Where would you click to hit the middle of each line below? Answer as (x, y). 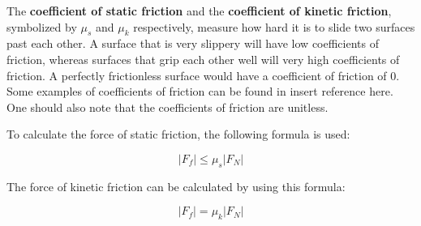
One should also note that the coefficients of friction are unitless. (168, 107)
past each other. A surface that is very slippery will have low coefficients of (193, 43)
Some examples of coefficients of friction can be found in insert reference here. (200, 91)
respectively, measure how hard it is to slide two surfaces (274, 26)
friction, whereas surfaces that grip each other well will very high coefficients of (203, 59)
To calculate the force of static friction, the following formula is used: (178, 134)
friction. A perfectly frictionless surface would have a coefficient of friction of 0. (203, 75)
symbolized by (42, 26)
